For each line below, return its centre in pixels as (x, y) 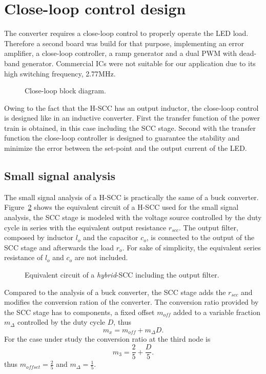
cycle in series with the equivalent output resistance (85, 227)
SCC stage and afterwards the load (59, 247)
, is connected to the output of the (200, 237)
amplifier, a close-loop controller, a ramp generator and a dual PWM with (120, 53)
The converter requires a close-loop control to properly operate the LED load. (126, 33)
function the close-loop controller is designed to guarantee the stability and (122, 138)
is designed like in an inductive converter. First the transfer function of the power (132, 118)
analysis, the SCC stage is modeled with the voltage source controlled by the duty (133, 217)
